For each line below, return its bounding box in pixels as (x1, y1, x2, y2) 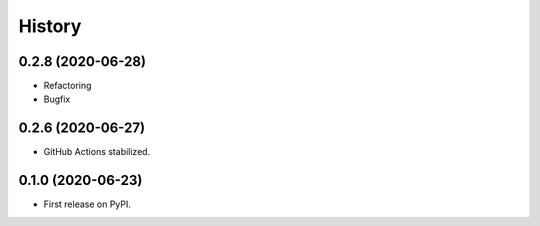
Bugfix (43, 93, 71, 105)
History (18, 15, 82, 37)
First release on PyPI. (43, 198, 132, 210)
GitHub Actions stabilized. (43, 146, 151, 158)
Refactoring (43, 80, 92, 92)
